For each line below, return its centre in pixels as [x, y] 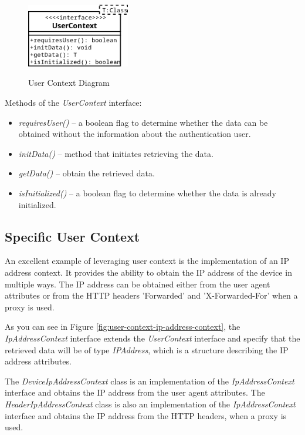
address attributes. [38, 361]
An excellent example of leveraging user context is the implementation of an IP [147, 261]
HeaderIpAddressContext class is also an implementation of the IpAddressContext [150, 404]
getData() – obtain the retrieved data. [87, 173]
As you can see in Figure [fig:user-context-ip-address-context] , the [123, 327]
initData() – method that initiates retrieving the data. [116, 153]
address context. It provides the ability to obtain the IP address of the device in [148, 272]
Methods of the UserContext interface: [73, 103]
